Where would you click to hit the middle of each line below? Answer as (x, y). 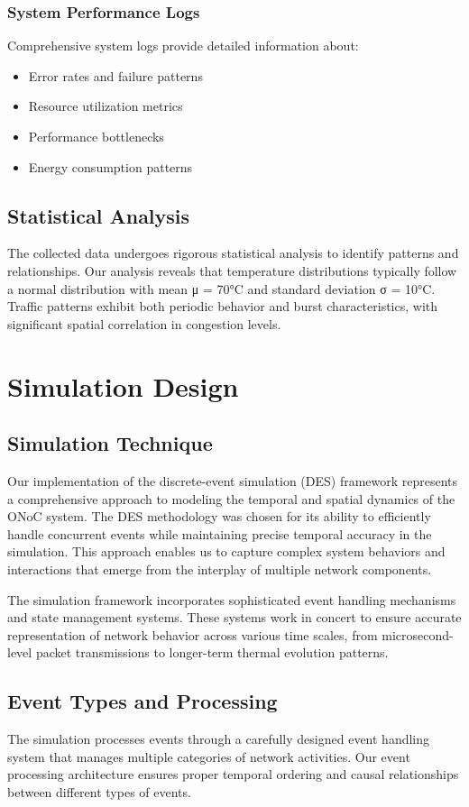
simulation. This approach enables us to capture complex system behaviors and (226, 551)
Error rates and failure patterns (115, 75)
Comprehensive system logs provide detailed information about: (183, 46)
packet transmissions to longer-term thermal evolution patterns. (212, 652)
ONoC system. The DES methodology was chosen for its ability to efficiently (219, 516)
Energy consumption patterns (110, 166)
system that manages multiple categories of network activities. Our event (209, 756)
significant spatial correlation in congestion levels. (144, 323)
